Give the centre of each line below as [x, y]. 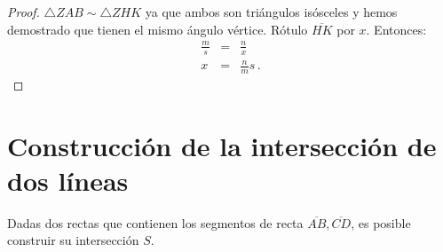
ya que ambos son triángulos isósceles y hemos [271, 12]
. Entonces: [396, 29]
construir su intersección [73, 240]
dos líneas [68, 180]
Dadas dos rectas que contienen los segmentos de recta [155, 222]
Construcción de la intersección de [222, 145]
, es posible [381, 222]
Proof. [24, 12]
